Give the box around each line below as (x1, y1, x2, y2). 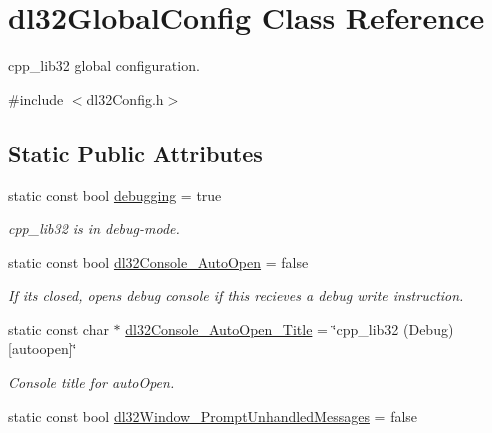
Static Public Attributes (8, 137, 263, 168)
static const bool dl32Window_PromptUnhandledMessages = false (8, 405, 418, 426)
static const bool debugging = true (8, 184, 222, 205)
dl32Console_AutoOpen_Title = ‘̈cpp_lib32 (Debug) (125, 318, 454, 339)
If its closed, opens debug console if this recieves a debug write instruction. (8, 285, 464, 306)
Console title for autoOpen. (8, 372, 175, 393)
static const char (8, 318, 109, 339)
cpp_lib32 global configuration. (8, 55, 200, 76)
